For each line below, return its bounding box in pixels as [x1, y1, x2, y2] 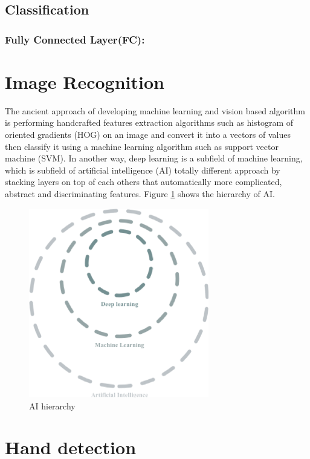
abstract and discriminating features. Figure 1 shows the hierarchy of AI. [5, 187, 275, 200]
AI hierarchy [29, 399, 76, 412]
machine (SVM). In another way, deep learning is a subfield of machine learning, [5, 152, 303, 164]
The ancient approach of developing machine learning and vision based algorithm [5, 104, 305, 117]
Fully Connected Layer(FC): [5, 31, 145, 47]
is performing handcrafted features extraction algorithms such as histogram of [5, 116, 294, 129]
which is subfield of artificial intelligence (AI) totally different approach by [5, 163, 280, 176]
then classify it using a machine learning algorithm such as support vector [5, 140, 279, 152]
